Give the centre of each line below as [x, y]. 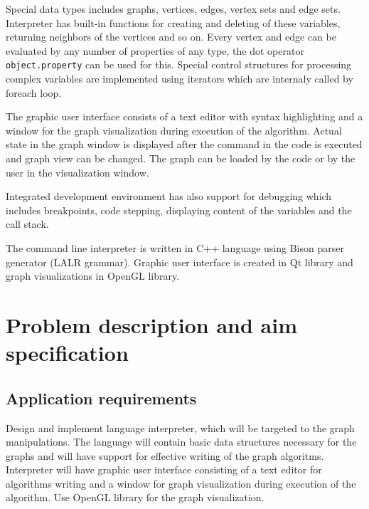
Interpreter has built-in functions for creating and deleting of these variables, [173, 22]
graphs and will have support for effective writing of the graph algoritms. [165, 455]
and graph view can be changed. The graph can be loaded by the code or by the [181, 158]
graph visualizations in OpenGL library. [93, 276]
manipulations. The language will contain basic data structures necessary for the [181, 442]
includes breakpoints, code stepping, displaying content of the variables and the [179, 210]
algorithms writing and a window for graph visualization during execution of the [181, 483]
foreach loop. [34, 92]
